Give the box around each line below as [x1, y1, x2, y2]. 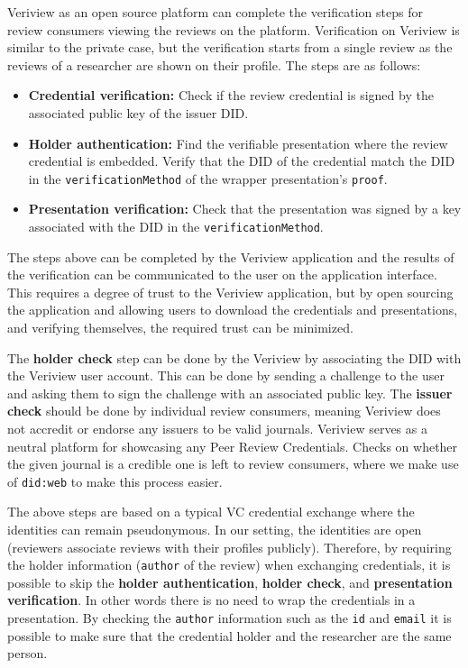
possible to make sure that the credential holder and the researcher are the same [7, 626, 452, 645]
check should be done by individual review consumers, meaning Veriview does [7, 401, 441, 420]
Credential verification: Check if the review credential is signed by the [28, 86, 434, 105]
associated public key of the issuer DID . [28, 103, 249, 122]
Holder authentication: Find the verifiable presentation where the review [28, 133, 448, 152]
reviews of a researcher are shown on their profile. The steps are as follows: [7, 55, 421, 74]
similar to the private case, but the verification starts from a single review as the [7, 38, 453, 57]
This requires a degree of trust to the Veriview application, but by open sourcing [7, 282, 454, 301]
